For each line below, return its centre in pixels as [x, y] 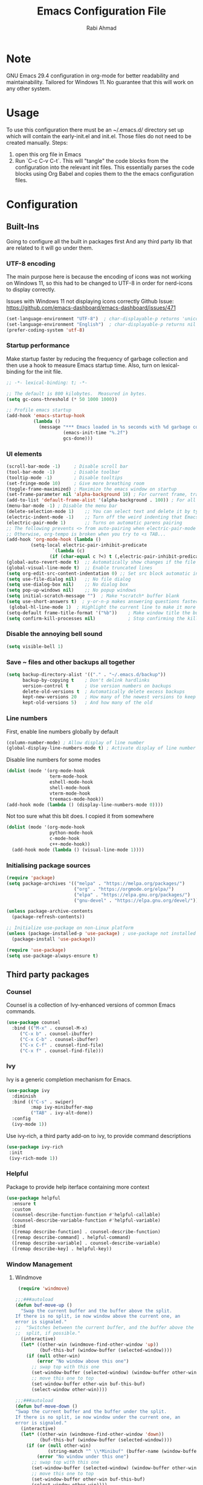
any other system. [29, 88]
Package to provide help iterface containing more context [78, 1187]
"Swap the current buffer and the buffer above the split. [97, 1311]
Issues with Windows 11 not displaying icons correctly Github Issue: [90, 301]
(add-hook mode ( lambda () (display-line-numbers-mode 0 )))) [85, 805]
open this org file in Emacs [48, 154]
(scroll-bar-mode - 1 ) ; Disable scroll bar [67, 467]
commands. [21, 1011]
